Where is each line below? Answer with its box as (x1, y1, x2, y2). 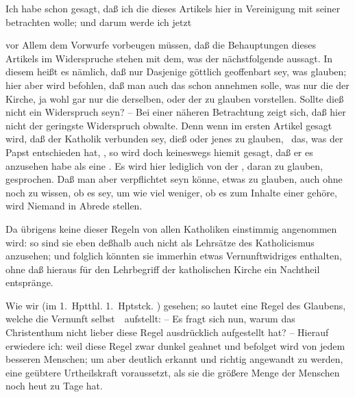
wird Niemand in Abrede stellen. (5, 198, 143, 213)
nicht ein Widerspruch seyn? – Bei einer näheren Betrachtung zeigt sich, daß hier (5, 105, 346, 119)
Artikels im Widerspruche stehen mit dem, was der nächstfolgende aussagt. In (5, 51, 333, 65)
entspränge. (5, 275, 53, 290)
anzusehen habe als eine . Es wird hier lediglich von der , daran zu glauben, (5, 158, 323, 172)
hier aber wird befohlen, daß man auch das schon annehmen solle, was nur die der (5, 77, 350, 92)
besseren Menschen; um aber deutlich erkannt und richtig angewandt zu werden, (5, 352, 343, 366)
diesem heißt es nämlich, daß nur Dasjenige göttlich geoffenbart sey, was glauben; (5, 64, 347, 79)
